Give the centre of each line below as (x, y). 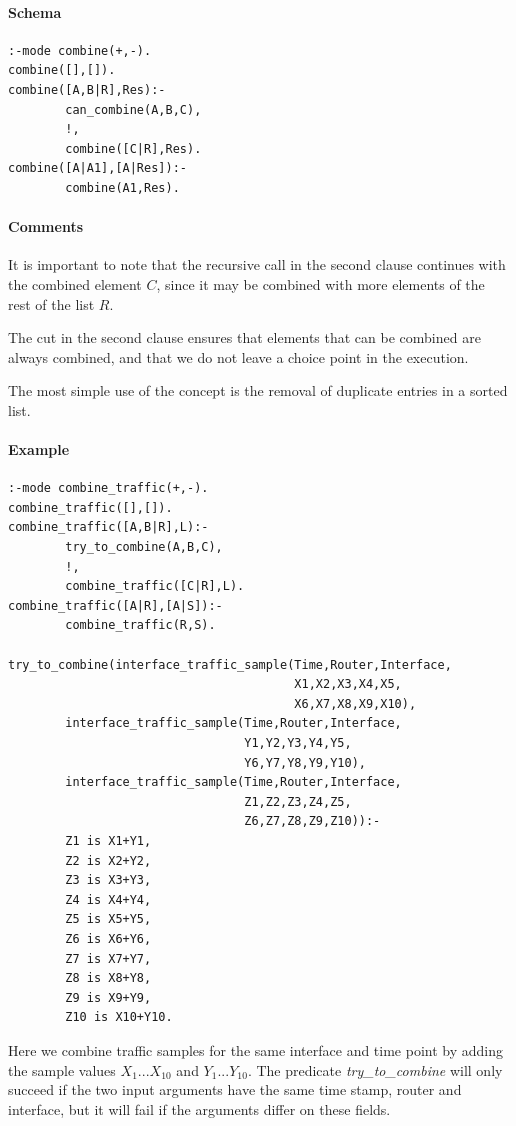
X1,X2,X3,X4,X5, (348, 684)
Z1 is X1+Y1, (108, 840)
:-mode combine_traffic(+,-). (108, 488)
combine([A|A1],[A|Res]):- (97, 168)
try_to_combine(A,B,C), (144, 547)
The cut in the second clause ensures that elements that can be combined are (244, 337)
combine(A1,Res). (122, 187)
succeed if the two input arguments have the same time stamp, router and (235, 1089)
